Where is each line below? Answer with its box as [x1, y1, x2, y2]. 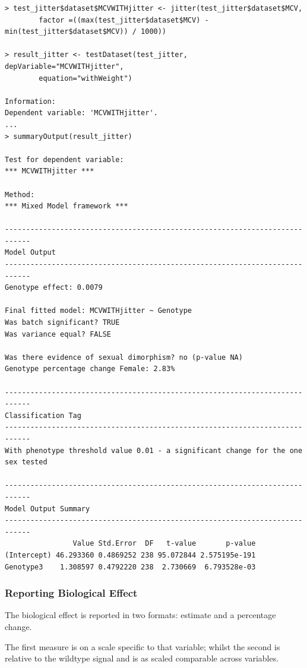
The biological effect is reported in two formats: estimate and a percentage [5, 609, 276, 621]
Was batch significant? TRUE [5, 318, 120, 327]
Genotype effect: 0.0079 [5, 283, 103, 292]
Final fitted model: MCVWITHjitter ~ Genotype [5, 306, 192, 315]
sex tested [5, 458, 48, 467]
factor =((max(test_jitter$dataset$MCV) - [39, 15, 209, 24]
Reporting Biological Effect [5, 585, 138, 600]
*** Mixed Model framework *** [5, 202, 128, 211]
